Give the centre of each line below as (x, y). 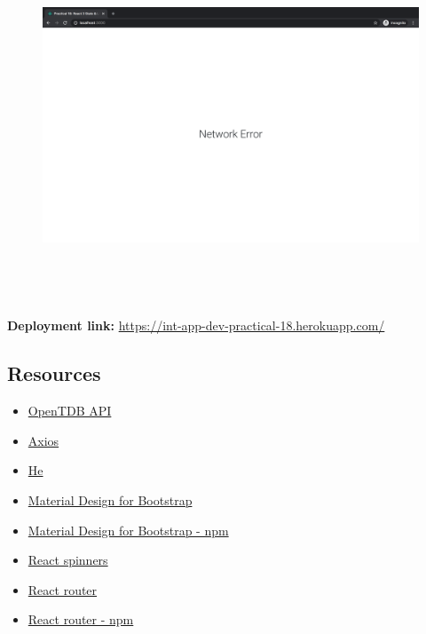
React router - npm (81, 619)
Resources (54, 373)
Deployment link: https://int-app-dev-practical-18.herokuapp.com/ (196, 325)
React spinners (68, 560)
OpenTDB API (70, 411)
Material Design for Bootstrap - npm (128, 530)
